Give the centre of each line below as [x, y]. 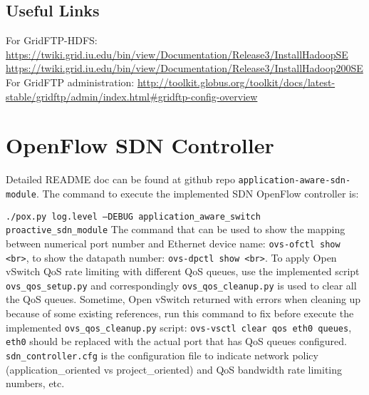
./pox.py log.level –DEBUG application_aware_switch [133, 216]
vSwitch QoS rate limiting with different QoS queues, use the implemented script [183, 271]
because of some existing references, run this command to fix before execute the [180, 313]
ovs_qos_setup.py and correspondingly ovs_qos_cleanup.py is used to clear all [181, 285]
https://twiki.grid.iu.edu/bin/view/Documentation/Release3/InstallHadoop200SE [184, 68]
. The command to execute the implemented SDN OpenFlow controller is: [197, 193]
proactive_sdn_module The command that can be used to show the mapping [176, 229]
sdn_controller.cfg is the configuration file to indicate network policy [162, 355]
